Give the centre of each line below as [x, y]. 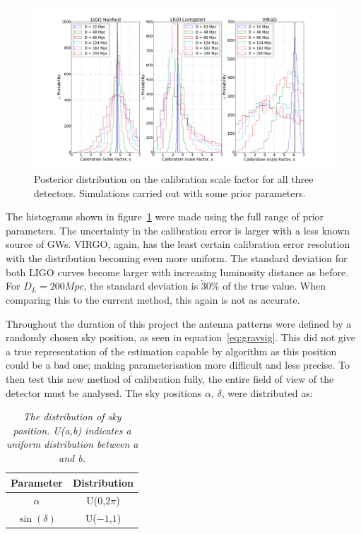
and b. [72, 457]
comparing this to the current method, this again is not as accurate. [153, 300]
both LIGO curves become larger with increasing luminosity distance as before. [177, 272]
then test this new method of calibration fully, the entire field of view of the [170, 378]
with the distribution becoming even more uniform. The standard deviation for [177, 258]
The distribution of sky [72, 416]
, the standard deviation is [141, 286]
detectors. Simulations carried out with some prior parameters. [170, 192]
